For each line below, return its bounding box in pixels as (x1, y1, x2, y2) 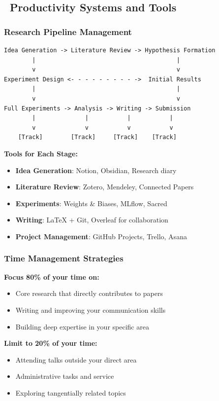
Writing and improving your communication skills (15, 304, 166, 315)
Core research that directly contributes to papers (15, 288, 163, 298)
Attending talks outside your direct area (15, 354, 137, 365)
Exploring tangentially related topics (15, 387, 126, 398)
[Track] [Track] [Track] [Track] (18, 134, 177, 141)
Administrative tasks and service (15, 371, 114, 381)
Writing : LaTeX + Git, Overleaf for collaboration (15, 215, 168, 225)
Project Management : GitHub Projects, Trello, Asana (15, 231, 187, 241)
